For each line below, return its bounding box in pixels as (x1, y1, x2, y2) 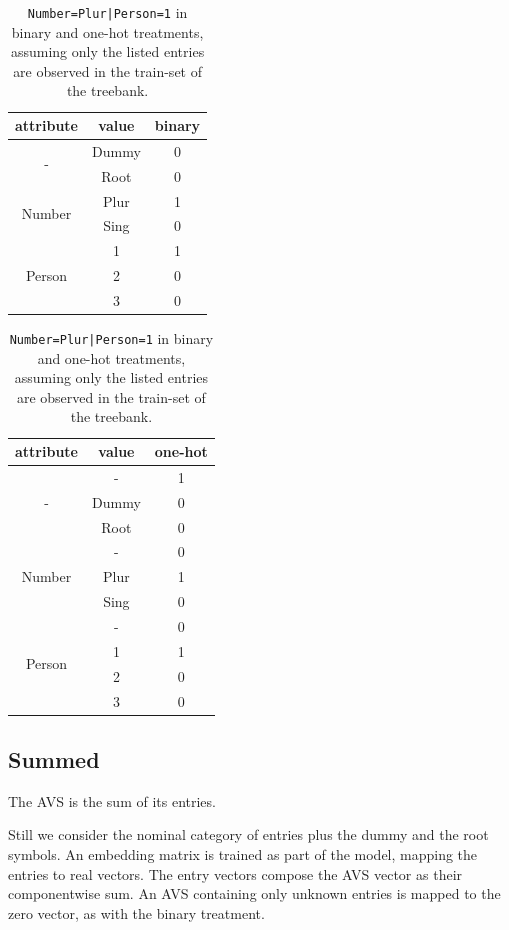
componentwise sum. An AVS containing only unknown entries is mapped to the (8, 883, 501, 904)
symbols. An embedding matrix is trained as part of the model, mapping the (8, 843, 478, 864)
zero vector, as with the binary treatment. (8, 902, 265, 923)
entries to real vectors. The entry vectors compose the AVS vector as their (8, 863, 463, 884)
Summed (8, 743, 100, 774)
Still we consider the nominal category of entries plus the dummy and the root (8, 824, 489, 845)
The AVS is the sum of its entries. (8, 790, 216, 811)
